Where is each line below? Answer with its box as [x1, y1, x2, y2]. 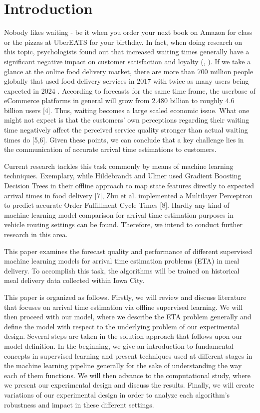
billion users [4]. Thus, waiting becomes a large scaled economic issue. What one [4, 105, 250, 115]
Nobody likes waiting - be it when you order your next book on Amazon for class [4, 27, 253, 37]
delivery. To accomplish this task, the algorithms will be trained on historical [4, 265, 240, 275]
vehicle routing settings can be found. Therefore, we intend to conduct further [4, 219, 243, 230]
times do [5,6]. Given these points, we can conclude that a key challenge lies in [4, 134, 244, 144]
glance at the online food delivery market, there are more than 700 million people [4, 66, 254, 76]
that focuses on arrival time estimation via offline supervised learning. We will [4, 301, 243, 312]
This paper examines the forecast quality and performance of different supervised [4, 246, 253, 256]
